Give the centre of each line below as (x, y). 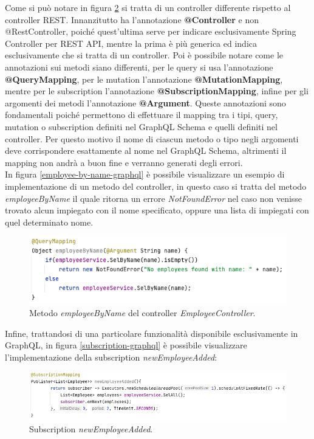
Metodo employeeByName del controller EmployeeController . (142, 312)
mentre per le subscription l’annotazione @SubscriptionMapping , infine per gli (157, 91)
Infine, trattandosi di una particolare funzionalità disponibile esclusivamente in (152, 333)
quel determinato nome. (49, 222)
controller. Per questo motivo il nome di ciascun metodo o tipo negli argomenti (152, 138)
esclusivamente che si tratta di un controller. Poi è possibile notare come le (144, 55)
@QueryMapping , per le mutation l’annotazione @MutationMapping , (144, 79)
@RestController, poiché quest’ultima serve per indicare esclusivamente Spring (151, 31)
